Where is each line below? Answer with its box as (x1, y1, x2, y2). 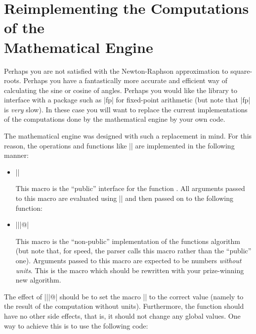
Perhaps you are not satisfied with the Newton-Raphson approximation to (4, 65, 228, 76)
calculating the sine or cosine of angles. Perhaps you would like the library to (4, 85, 237, 95)
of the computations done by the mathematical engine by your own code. (4, 114, 225, 124)
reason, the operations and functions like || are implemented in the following (4, 140, 235, 150)
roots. (4, 75, 21, 86)
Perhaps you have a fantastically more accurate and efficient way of (23, 75, 228, 86)
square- (230, 65, 253, 76)
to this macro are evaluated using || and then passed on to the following (15, 193, 234, 203)
